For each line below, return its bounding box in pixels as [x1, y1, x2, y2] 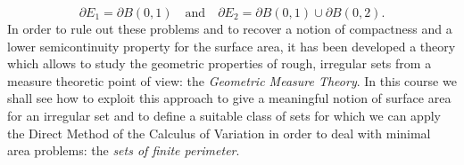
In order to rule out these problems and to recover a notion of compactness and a [7, 20, 452, 37]
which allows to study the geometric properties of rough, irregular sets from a [7, 54, 432, 73]
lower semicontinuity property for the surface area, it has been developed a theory [7, 36, 456, 55]
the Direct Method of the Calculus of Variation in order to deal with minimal [7, 123, 431, 142]
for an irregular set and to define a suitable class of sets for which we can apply [7, 106, 441, 124]
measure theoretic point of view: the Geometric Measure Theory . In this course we [7, 71, 457, 90]
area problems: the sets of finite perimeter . [7, 141, 240, 160]
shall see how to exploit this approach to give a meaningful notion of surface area [7, 89, 452, 107]
